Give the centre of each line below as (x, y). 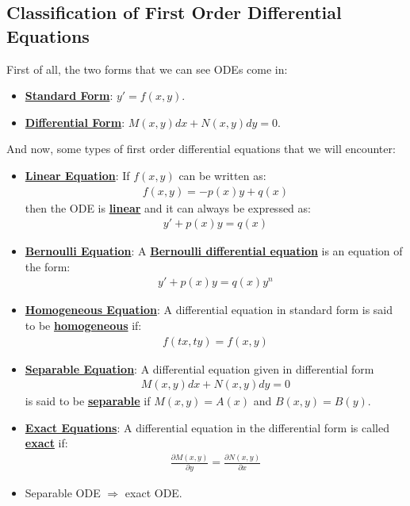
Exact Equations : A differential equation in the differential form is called (207, 427)
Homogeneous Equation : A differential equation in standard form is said (209, 310)
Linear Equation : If (77, 175)
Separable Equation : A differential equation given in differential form (199, 368)
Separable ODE (63, 492)
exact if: (46, 443)
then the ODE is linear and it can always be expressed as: (168, 207)
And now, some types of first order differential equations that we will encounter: (201, 149)
